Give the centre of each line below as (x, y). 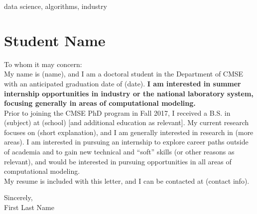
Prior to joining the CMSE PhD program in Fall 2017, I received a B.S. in (117, 112)
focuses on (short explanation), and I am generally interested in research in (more (129, 132)
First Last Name (29, 207)
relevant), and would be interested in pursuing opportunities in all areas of (118, 161)
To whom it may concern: (43, 64)
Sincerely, (18, 197)
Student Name (55, 40)
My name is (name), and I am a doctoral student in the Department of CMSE (124, 74)
